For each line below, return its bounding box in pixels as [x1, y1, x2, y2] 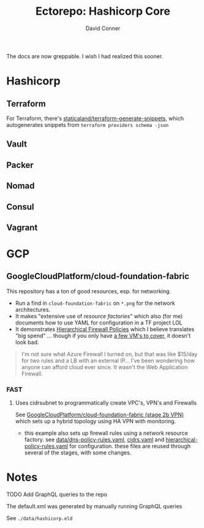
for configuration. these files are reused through [69, 443, 191, 450]
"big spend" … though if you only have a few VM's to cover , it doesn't [15, 332, 191, 339]
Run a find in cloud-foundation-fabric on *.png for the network [15, 299, 176, 307]
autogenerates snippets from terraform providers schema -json [6, 121, 169, 128]
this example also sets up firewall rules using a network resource [24, 429, 188, 437]
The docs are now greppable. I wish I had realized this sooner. [6, 52, 164, 59]
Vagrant [6, 222, 38, 232]
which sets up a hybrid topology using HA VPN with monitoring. [15, 418, 176, 425]
